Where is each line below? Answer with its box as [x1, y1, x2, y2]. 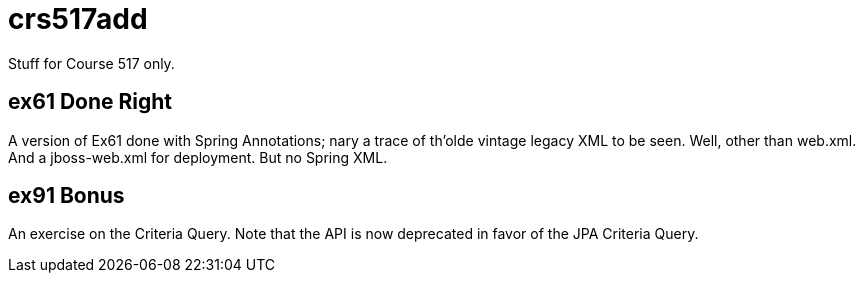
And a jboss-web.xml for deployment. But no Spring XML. [8, 148, 388, 166]
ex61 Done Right [8, 89, 173, 115]
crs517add [8, 2, 148, 36]
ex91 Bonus [8, 183, 125, 209]
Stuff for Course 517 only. [8, 54, 175, 72]
